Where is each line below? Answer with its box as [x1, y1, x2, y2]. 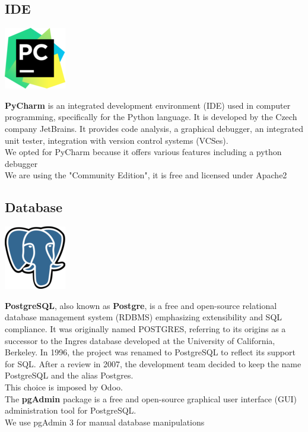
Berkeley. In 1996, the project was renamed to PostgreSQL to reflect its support [5, 346, 296, 358]
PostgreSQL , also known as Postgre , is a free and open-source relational [5, 299, 277, 311]
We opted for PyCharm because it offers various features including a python [5, 146, 282, 158]
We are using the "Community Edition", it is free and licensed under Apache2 [5, 169, 287, 181]
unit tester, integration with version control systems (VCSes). [5, 134, 228, 146]
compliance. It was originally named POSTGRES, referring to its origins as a [5, 322, 286, 335]
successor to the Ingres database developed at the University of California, [5, 334, 275, 346]
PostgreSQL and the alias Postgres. [5, 369, 134, 381]
